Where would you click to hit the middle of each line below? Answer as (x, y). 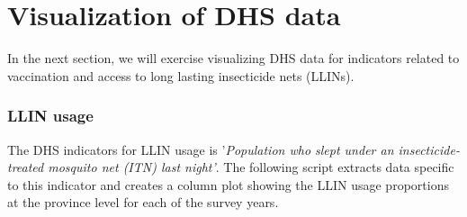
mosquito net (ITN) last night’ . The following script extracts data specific (251, 167)
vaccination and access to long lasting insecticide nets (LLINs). (181, 75)
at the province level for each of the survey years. (143, 202)
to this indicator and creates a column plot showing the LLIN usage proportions (228, 184)
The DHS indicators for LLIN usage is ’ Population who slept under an (201, 149)
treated (26, 167)
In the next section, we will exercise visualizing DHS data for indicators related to (233, 58)
